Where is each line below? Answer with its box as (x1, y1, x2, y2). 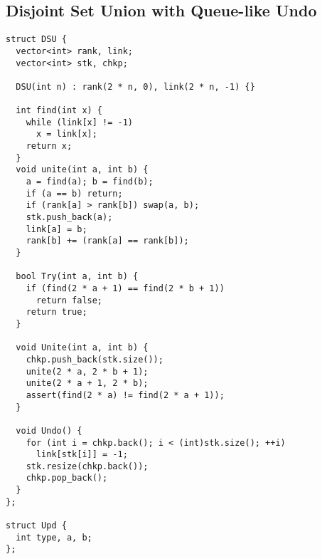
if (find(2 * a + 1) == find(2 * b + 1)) (26, 283, 225, 293)
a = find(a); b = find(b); (26, 177, 154, 187)
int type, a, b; (16, 532, 92, 543)
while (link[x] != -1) (26, 117, 133, 127)
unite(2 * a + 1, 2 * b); (26, 378, 149, 389)
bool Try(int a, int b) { (16, 271, 139, 282)
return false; (36, 295, 103, 305)
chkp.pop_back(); (26, 473, 108, 484)
